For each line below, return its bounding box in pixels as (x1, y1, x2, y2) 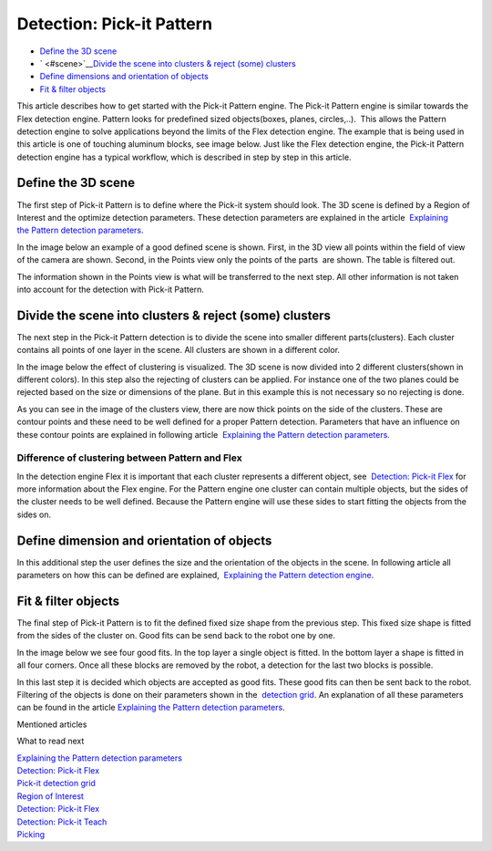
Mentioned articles (16, 719, 87, 730)
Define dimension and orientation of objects (16, 533, 272, 548)
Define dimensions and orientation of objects (39, 71, 209, 82)
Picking (16, 828, 46, 839)
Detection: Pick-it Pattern (16, 14, 213, 34)
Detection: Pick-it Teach (16, 816, 108, 827)
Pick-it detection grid (16, 778, 96, 789)
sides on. (16, 509, 52, 520)
